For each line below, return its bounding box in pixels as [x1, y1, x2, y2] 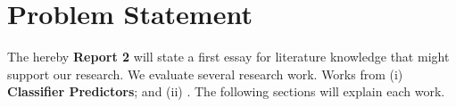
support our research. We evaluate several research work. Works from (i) [7, 64, 403, 83]
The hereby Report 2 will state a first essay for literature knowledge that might [7, 47, 450, 66]
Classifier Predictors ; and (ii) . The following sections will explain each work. [7, 82, 445, 101]
